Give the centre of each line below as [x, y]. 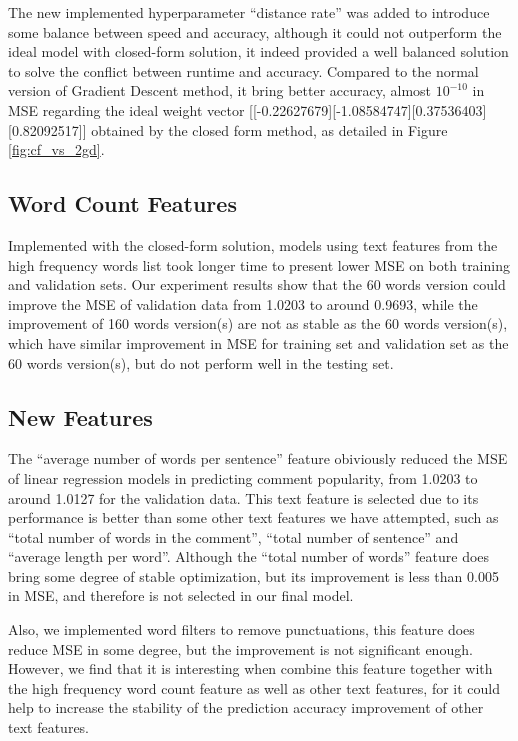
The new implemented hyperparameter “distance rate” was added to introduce [249, 12]
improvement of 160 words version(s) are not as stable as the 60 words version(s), [258, 323]
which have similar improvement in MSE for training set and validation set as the [258, 342]
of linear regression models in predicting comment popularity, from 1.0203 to [243, 477]
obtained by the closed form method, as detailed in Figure [269, 129]
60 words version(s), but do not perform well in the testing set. [201, 362]
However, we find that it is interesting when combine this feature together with [250, 668]
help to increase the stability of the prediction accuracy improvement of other [246, 707]
